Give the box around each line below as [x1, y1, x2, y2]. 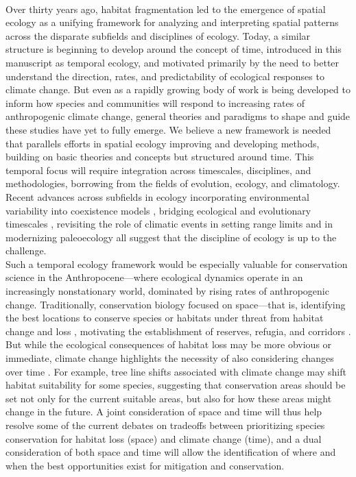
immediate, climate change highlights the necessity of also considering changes [5, 351, 334, 365]
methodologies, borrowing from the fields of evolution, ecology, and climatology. [5, 176, 340, 191]
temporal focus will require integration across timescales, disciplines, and [5, 162, 311, 177]
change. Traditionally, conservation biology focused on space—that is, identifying [5, 297, 346, 311]
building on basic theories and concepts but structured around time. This [5, 149, 314, 164]
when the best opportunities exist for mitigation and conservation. [5, 458, 285, 472]
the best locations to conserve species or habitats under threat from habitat [5, 310, 324, 325]
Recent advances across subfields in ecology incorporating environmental [5, 189, 309, 204]
